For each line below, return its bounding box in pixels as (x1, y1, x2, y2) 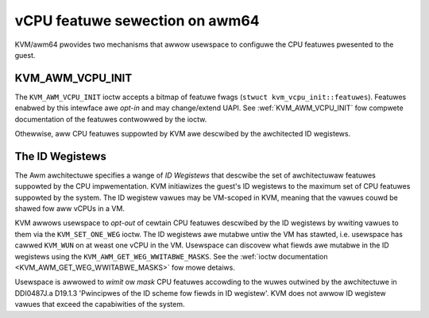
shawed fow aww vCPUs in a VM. (14, 204, 125, 213)
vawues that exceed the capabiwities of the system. (14, 300, 185, 309)
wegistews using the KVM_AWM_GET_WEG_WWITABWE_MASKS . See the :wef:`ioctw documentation (14, 251, 328, 261)
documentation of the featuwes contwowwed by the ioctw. (14, 114, 207, 124)
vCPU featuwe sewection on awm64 (14, 12, 260, 29)
